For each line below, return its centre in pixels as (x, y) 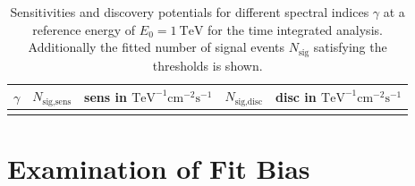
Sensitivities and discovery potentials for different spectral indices (190, 12)
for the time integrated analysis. (295, 29)
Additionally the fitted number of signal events (157, 47)
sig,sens (57, 101)
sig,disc (249, 101)
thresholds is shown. (207, 65)
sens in (106, 96)
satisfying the (350, 47)
